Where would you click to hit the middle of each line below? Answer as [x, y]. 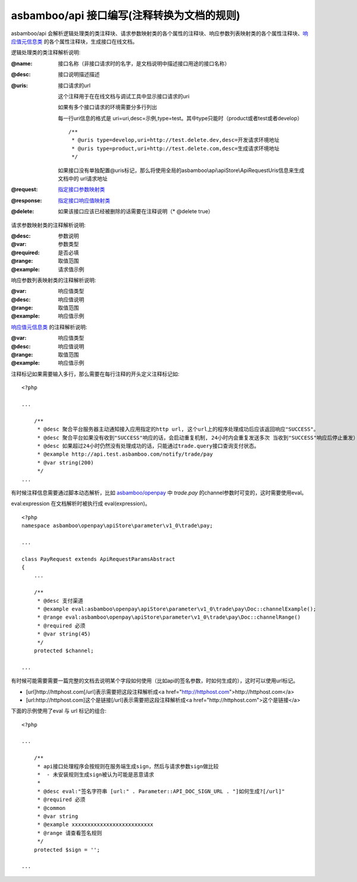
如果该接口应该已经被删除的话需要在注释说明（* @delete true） [136, 211]
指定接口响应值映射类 [84, 200]
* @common [51, 808]
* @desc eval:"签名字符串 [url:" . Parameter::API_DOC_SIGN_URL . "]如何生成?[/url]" [161, 791]
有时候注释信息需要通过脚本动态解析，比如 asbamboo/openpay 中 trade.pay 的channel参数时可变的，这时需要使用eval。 [159, 493]
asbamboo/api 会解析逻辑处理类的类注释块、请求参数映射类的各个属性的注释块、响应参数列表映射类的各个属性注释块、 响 [160, 33]
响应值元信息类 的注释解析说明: [49, 327]
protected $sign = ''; [67, 850]
